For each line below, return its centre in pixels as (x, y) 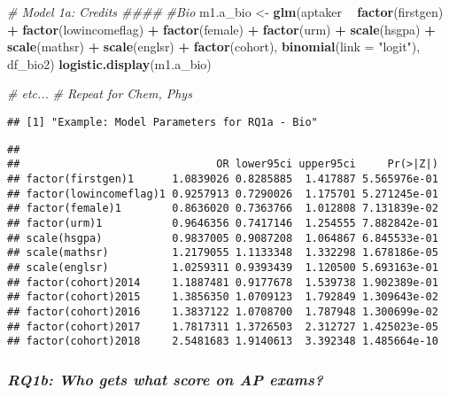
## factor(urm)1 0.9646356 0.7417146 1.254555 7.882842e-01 (223, 223)
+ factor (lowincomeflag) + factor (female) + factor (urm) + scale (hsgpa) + (221, 29)
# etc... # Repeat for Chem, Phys (100, 93)
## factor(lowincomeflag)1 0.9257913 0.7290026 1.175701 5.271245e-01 (223, 194)
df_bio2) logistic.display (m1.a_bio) (109, 63)
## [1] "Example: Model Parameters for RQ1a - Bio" (163, 122)
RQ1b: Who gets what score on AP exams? (165, 379)
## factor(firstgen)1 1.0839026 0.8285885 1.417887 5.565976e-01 (223, 179)
